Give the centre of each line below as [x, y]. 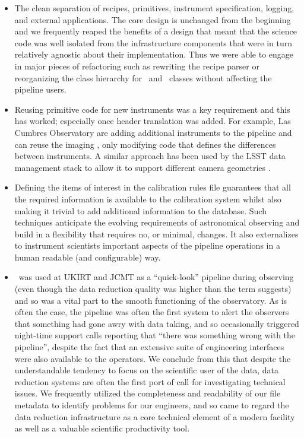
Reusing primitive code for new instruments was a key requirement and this [152, 109]
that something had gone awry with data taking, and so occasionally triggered [157, 323]
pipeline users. [40, 89]
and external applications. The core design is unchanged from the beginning [153, 19]
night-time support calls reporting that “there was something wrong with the [155, 335]
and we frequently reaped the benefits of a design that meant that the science [156, 31]
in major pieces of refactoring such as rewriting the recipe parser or [137, 66]
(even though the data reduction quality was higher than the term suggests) [153, 289]
